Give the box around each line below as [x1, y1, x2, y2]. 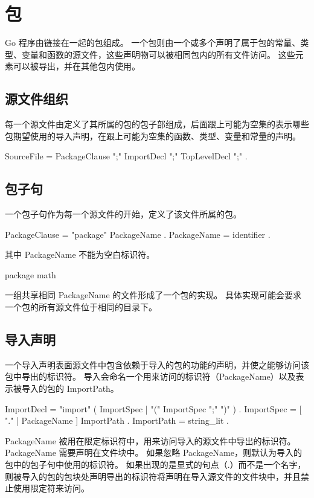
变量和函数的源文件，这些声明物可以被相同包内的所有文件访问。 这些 [21, 48, 295, 60]
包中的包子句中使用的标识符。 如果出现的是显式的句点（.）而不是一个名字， [5, 458, 306, 471]
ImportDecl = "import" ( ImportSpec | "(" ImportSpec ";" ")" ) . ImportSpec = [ [5, 402, 302, 415]
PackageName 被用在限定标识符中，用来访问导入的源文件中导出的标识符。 [5, 434, 296, 447]
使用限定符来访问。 [13, 482, 89, 494]
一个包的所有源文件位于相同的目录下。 [5, 301, 157, 313]
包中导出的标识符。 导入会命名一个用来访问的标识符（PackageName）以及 [5, 370, 296, 383]
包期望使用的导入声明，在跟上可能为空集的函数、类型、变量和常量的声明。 [5, 129, 301, 142]
